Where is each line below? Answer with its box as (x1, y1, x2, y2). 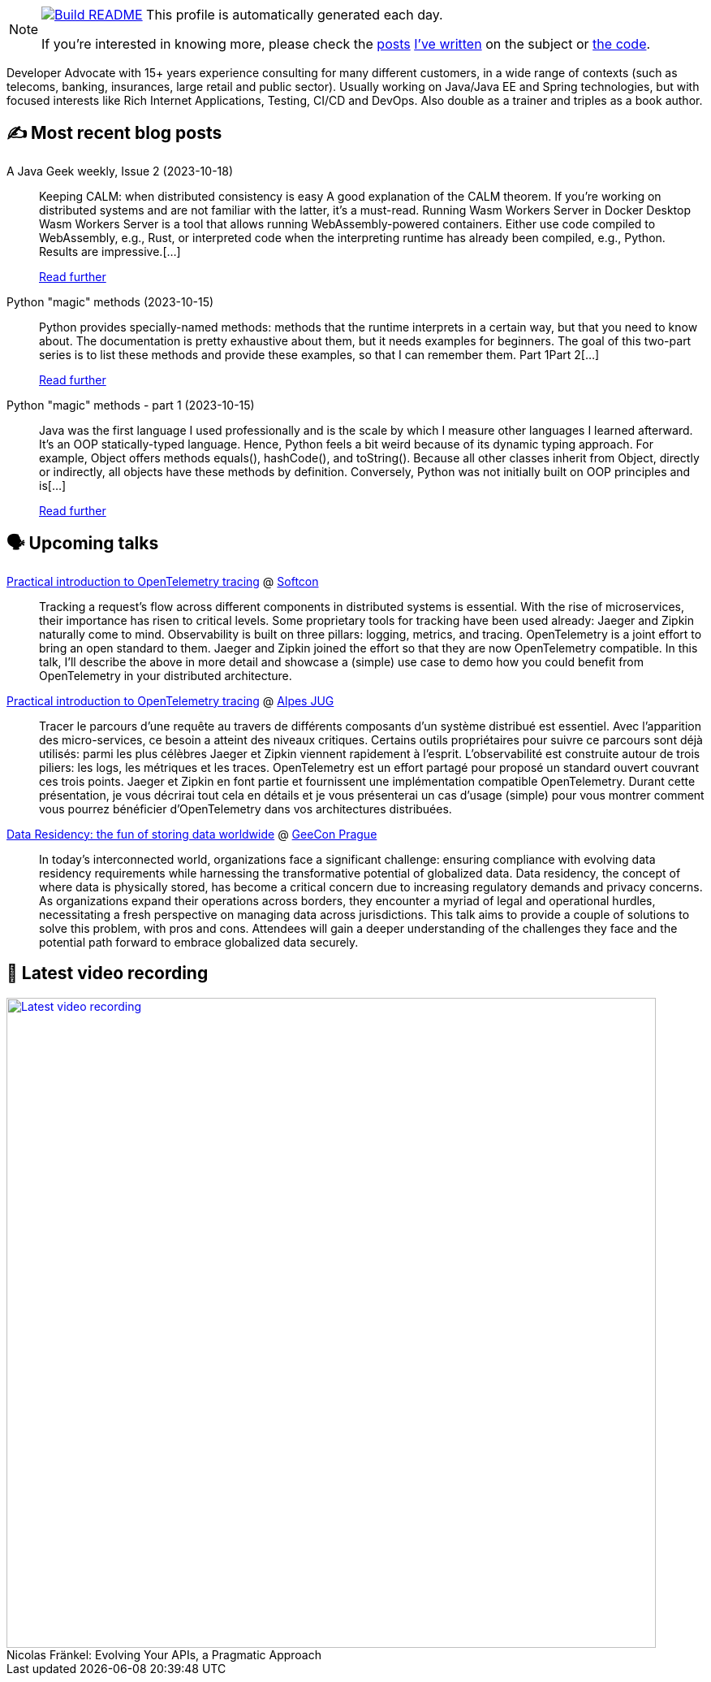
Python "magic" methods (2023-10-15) (6, 294, 214, 309)
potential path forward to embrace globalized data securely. (39, 934, 359, 949)
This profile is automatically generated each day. (146, 7, 443, 23)
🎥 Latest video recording (6, 963, 209, 984)
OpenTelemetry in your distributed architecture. (39, 668, 292, 683)
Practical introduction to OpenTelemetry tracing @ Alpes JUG (6, 693, 334, 708)
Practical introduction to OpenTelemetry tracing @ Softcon (6, 574, 319, 588)
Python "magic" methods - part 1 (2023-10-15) (6, 397, 255, 412)
